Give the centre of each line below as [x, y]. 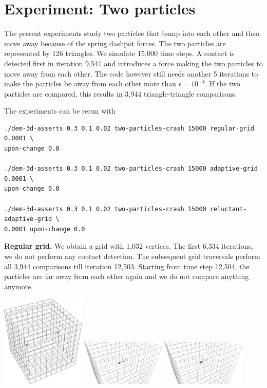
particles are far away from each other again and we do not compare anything [127, 276]
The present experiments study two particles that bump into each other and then [132, 33]
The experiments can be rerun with [60, 111]
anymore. [19, 286]
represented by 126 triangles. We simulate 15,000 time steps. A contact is [119, 53]
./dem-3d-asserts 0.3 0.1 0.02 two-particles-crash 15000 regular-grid [129, 128]
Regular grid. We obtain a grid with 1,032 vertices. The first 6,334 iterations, [129, 246]
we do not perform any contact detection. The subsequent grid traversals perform [132, 256]
